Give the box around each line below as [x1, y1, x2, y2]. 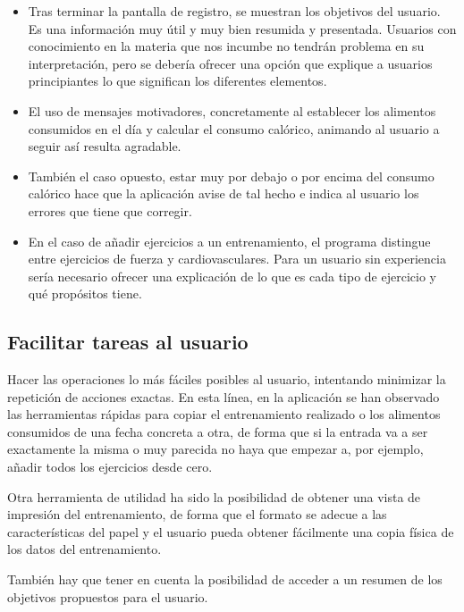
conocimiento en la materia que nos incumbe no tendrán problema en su [28, 37, 425, 55]
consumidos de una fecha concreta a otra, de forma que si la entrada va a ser [7, 422, 428, 440]
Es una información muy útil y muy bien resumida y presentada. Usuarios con [28, 19, 457, 38]
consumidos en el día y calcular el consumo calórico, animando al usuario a [28, 119, 440, 138]
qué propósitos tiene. [28, 284, 142, 303]
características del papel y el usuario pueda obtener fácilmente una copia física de [7, 522, 454, 541]
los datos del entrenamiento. [7, 540, 162, 558]
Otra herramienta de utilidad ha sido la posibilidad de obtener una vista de [7, 487, 421, 506]
